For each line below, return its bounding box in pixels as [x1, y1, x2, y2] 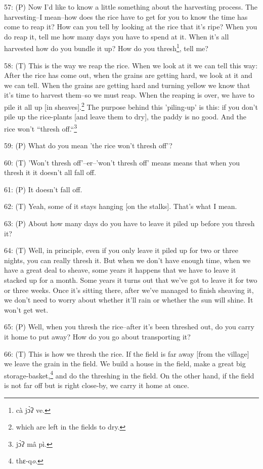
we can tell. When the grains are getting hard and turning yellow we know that [4, 79, 250, 90]
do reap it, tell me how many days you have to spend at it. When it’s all [4, 31, 229, 41]
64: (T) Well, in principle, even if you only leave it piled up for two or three [4, 245, 238, 255]
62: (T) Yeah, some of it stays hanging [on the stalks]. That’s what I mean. [4, 201, 237, 211]
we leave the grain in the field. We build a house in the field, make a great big [4, 358, 246, 369]
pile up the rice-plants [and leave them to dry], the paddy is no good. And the [4, 111, 246, 122]
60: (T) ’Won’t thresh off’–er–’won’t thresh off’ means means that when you [4, 157, 240, 167]
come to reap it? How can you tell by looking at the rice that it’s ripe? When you [4, 21, 257, 32]
